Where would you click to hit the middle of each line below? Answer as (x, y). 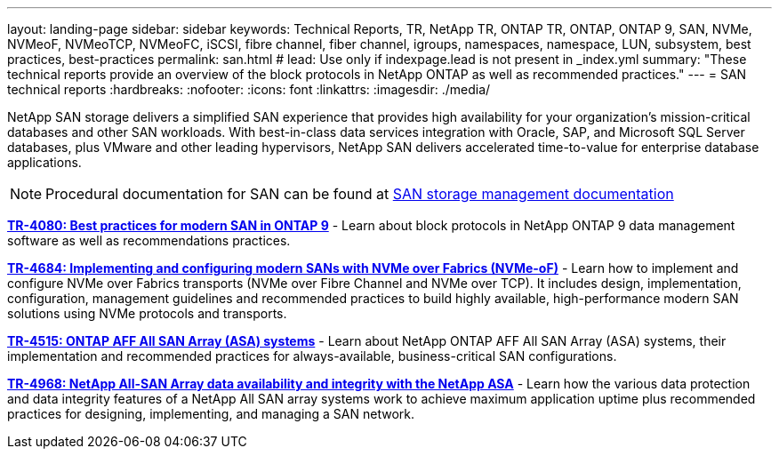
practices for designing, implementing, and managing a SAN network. (211, 414)
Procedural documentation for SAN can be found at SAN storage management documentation (360, 194)
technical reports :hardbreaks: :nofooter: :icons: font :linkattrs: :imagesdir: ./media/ (249, 89)
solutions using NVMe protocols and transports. (147, 313)
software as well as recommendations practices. (149, 240)
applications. (44, 162)
